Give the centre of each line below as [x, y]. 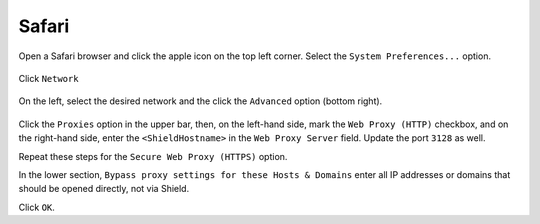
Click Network [48, 78]
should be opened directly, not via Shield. [104, 189]
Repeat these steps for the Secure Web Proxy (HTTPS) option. [153, 156]
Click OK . [36, 207]
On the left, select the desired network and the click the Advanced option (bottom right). [200, 101]
